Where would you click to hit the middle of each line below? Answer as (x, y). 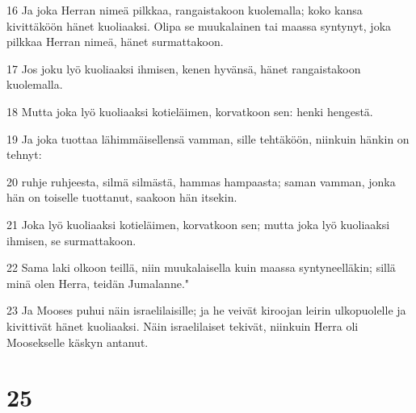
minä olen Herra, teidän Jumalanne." (98, 283)
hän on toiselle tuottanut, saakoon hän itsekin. (122, 197)
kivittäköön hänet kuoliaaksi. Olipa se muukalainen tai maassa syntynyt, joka (199, 25)
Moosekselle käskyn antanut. (78, 342)
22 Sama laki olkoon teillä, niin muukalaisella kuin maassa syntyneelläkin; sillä (201, 267)
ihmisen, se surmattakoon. (71, 240)
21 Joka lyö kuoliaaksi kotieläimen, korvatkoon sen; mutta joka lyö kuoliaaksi (198, 224)
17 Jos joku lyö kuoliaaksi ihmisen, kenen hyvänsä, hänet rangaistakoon (184, 68)
